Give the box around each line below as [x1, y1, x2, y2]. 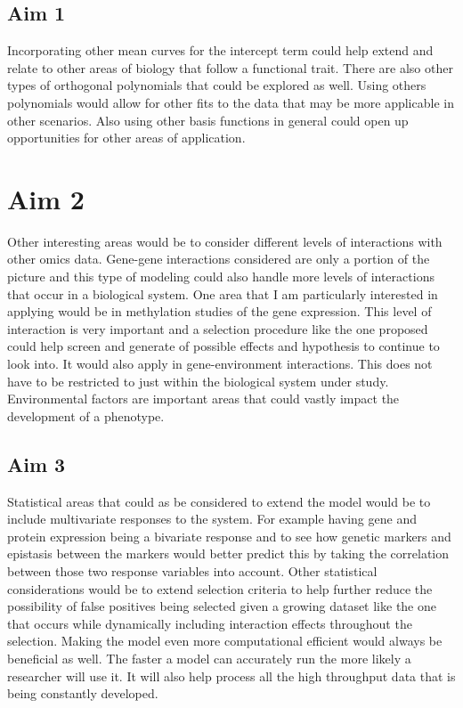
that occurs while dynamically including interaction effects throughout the [7, 614, 412, 632]
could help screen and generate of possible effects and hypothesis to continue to [7, 337, 440, 355]
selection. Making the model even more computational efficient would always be [7, 631, 443, 650]
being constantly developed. [7, 684, 158, 703]
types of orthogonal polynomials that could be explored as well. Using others [7, 76, 426, 94]
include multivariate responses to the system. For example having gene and [7, 509, 417, 528]
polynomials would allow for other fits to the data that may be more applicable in [7, 93, 454, 111]
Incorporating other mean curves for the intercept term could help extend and [7, 41, 434, 60]
